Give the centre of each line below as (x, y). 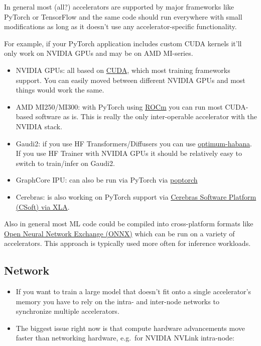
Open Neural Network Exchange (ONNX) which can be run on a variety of (119, 233)
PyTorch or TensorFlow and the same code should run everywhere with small (123, 16)
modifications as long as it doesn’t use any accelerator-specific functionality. (120, 26)
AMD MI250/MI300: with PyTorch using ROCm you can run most (119, 106)
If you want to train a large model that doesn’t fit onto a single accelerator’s (133, 291)
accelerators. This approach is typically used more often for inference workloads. (127, 243)
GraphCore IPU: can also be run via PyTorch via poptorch (107, 180)
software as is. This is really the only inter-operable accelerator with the (146, 116)
